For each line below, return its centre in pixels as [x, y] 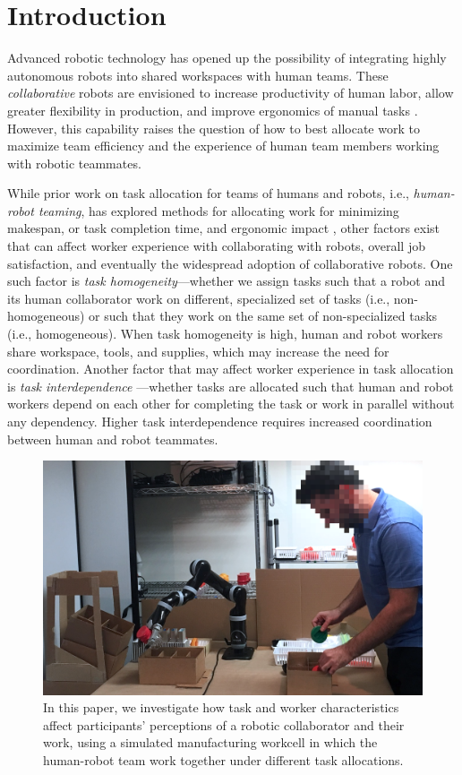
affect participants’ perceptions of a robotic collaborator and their [224, 724]
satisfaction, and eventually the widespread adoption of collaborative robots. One [230, 263]
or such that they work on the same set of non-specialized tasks [263, 316]
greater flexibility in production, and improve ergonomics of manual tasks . [213, 110]
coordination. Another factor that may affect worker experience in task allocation [231, 369]
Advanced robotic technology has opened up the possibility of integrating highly [227, 58]
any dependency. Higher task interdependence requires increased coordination [220, 421]
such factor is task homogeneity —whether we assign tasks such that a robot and [226, 281]
